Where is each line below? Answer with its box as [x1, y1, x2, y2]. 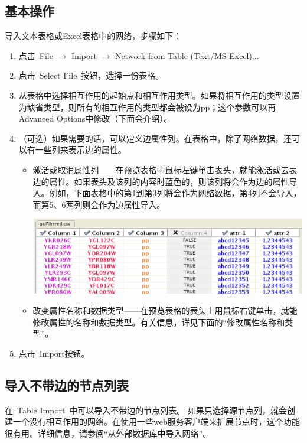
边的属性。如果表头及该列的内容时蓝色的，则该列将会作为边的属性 [32, 175, 289, 187]
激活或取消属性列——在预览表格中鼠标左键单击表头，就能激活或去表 [32, 163, 298, 175]
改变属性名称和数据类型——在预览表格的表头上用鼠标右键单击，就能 [32, 304, 298, 316]
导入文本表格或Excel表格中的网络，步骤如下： [5, 30, 182, 42]
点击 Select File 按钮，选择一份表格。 [18, 69, 164, 82]
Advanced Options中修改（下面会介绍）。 [18, 112, 172, 125]
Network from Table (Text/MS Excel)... [115, 49, 259, 61]
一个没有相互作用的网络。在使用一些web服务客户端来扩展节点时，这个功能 [12, 415, 300, 428]
